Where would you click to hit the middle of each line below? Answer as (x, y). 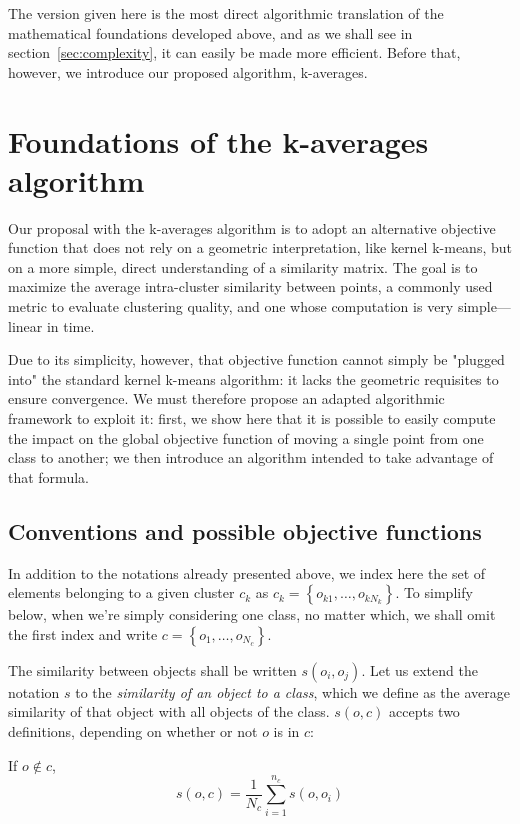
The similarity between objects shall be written (152, 669)
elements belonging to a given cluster (121, 592)
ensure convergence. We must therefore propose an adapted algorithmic (226, 398)
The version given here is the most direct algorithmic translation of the (226, 13)
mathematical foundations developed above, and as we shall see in (210, 32)
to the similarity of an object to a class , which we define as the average (292, 691)
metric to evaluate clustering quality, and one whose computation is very (231, 306)
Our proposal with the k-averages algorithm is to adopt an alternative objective (252, 227)
